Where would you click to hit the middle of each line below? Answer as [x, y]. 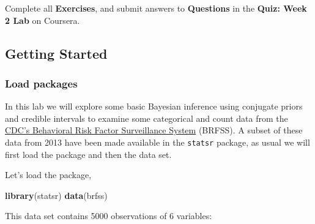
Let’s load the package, [48, 175]
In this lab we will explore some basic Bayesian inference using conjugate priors [154, 106]
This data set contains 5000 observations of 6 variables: [109, 216]
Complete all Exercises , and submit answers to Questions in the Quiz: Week [156, 8]
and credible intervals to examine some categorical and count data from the [146, 118]
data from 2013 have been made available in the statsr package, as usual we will [157, 142]
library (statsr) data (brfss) [56, 195]
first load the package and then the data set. [88, 154]
